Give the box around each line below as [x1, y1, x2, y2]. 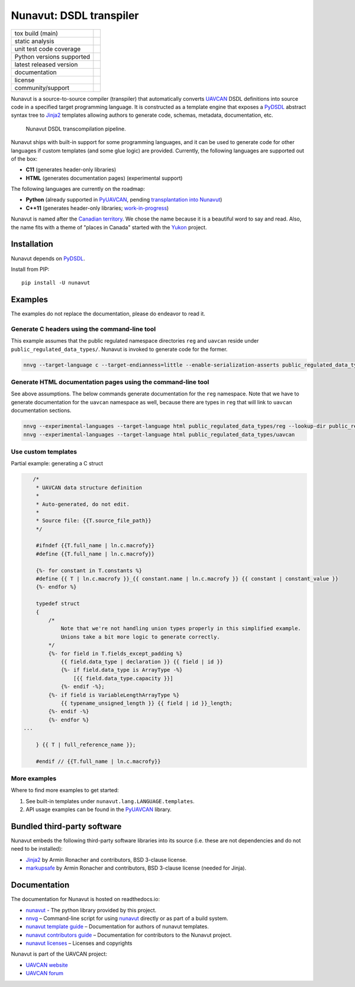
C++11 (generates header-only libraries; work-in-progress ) [25, 205, 169, 212]
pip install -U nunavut [21, 279, 91, 286]
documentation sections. [11, 407, 72, 414]
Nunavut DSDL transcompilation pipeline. [25, 125, 127, 132]
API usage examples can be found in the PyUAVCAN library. [25, 806, 172, 813]
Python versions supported [14, 52, 91, 60]
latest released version [14, 60, 78, 68]
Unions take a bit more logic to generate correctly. [60, 633, 220, 640]
